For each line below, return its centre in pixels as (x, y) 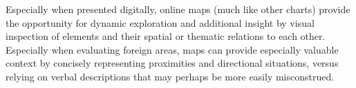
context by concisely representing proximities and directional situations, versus (172, 63)
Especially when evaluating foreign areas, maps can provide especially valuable (172, 49)
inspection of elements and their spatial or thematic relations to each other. (166, 36)
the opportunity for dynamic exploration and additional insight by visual (160, 22)
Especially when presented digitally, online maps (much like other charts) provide (178, 9)
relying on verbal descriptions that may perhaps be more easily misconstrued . (170, 76)
